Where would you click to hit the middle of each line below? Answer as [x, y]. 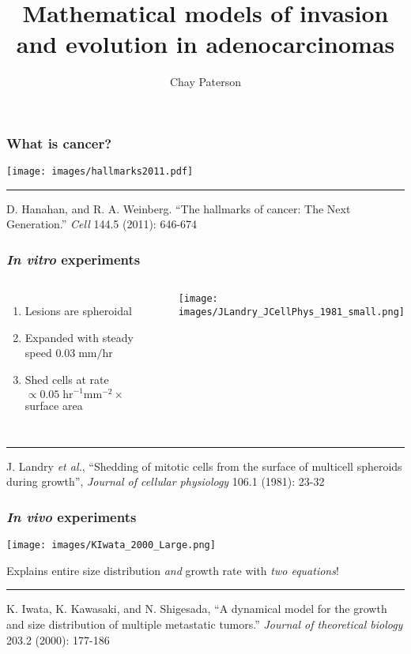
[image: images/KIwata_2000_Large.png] [111, 545]
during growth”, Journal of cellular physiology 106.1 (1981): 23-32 [166, 481]
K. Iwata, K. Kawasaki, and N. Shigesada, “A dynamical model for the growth [197, 609]
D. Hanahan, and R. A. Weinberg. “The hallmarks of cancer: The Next [179, 208]
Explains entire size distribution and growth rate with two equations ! [173, 570]
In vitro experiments [74, 259]
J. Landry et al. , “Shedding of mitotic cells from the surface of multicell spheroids [204, 466]
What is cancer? [59, 143]
